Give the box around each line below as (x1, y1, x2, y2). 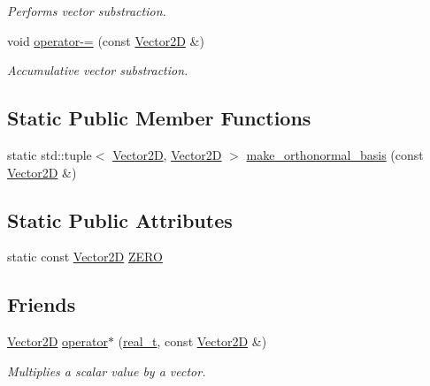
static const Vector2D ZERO (7, 247, 163, 266)
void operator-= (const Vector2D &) (7, 31, 204, 49)
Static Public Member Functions (7, 104, 311, 132)
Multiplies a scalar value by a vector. (7, 361, 206, 380)
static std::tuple (7, 145, 92, 163)
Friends (7, 291, 76, 318)
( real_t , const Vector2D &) (118, 332, 267, 351)
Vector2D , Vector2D (112, 145, 222, 163)
